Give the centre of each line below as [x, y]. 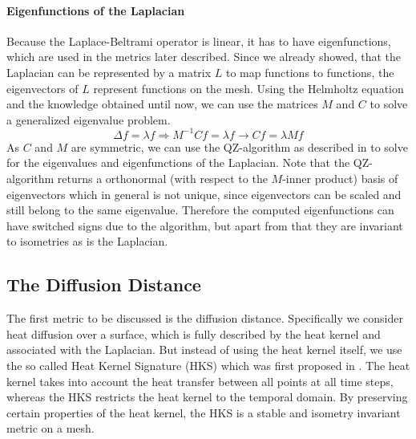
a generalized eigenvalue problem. [89, 119]
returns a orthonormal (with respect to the [162, 179]
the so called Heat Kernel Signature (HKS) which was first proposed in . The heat [208, 365]
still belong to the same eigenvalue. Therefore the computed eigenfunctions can [200, 210]
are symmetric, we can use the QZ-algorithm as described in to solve [239, 146]
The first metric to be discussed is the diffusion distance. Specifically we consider [205, 318]
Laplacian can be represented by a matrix [109, 72]
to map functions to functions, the [310, 72]
